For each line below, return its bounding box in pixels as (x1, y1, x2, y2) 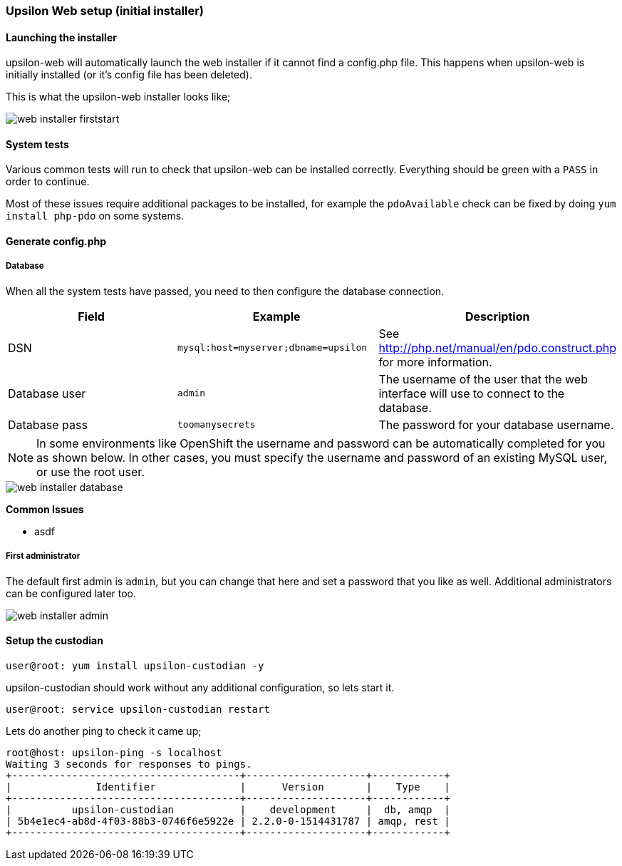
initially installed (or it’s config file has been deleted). (6, 68, 252, 81)
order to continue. (6, 175, 90, 188)
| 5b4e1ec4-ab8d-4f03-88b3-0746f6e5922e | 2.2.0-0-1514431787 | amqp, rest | (6, 815, 450, 827)
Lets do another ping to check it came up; (6, 724, 202, 737)
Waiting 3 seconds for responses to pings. (6, 758, 252, 770)
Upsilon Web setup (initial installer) (6, 4, 204, 18)
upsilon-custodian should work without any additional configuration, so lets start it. (6, 681, 395, 694)
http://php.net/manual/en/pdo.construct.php (378, 340, 616, 355)
